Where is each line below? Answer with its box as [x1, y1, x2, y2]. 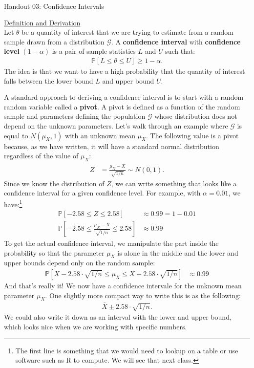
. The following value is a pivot [146, 130, 239, 140]
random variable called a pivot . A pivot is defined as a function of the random [4, 101, 240, 111]
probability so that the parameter [4, 247, 105, 258]
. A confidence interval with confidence [111, 36, 241, 46]
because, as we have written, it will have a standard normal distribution [4, 141, 219, 151]
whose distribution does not [154, 111, 237, 121]
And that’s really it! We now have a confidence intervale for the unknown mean [4, 281, 242, 291]
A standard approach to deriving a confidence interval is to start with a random [4, 92, 244, 102]
